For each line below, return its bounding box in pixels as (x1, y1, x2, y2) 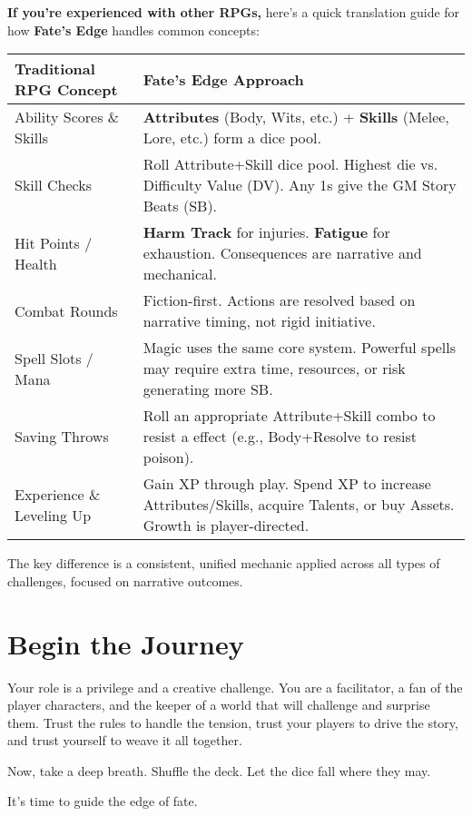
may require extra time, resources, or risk (143, 358, 406, 379)
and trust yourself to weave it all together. (7, 731, 242, 750)
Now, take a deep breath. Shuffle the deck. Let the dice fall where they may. (7, 761, 431, 780)
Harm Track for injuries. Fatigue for (143, 221, 390, 243)
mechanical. (143, 263, 217, 285)
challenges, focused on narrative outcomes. (7, 571, 243, 590)
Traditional (15, 58, 95, 80)
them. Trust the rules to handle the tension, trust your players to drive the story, (7, 713, 458, 732)
